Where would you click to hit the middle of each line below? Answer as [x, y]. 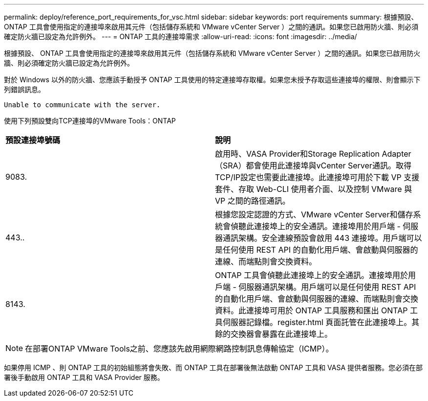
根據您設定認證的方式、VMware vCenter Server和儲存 [314, 214]
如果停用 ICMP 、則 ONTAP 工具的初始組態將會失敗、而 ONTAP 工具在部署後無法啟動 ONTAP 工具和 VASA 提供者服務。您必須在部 [214, 367]
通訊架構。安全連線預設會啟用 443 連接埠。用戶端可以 [322, 238]
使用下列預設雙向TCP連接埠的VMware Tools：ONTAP [90, 121]
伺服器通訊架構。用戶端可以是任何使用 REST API [327, 287]
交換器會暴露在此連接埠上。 [282, 334]
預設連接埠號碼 [33, 140]
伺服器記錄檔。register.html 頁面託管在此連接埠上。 [317, 322]
